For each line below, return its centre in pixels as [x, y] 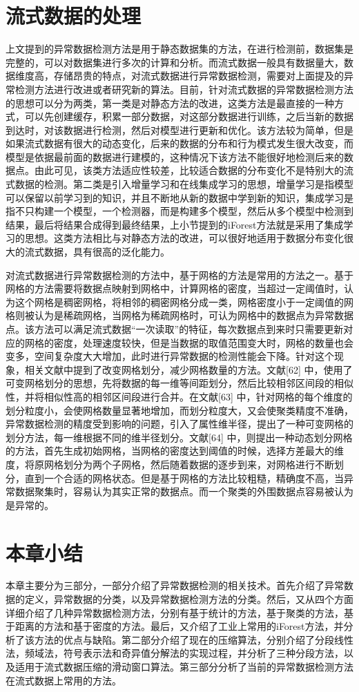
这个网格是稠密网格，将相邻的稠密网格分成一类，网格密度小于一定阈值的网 [184, 301]
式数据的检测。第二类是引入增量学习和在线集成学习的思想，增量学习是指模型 [179, 184]
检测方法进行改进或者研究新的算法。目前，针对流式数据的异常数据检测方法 [184, 89]
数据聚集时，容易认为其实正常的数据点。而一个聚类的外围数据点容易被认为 [184, 491]
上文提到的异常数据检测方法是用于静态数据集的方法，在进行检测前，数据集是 [179, 49]
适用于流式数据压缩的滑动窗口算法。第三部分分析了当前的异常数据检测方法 [184, 666]
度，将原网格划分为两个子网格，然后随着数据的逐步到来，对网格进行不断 [170, 464]
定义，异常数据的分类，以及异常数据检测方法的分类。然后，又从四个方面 [189, 599]
